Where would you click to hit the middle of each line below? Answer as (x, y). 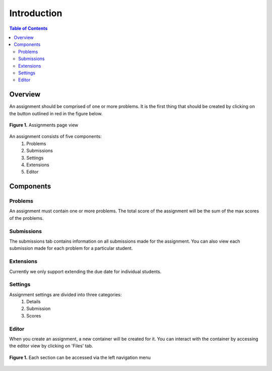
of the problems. (26, 218)
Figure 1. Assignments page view (44, 125)
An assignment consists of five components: (55, 136)
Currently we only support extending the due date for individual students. (85, 271)
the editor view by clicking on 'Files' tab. (51, 346)
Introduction (36, 13)
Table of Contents (28, 28)
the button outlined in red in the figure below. (56, 113)
